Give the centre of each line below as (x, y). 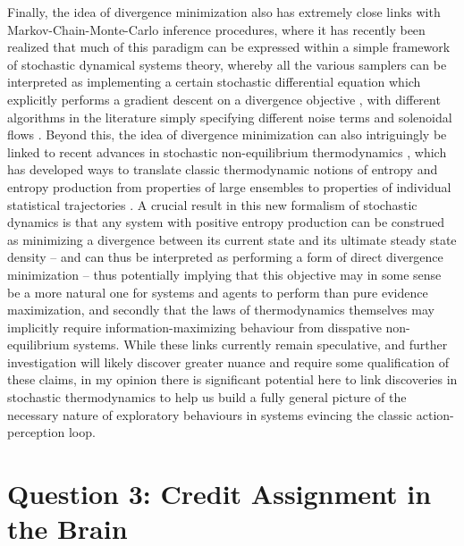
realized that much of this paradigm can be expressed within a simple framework (229, 47)
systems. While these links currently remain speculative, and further (261, 344)
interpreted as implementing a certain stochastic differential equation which (214, 82)
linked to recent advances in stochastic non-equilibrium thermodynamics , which (227, 151)
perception (36, 432)
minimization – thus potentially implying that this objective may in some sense (224, 274)
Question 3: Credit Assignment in (219, 494)
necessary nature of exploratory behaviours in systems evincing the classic (210, 414)
